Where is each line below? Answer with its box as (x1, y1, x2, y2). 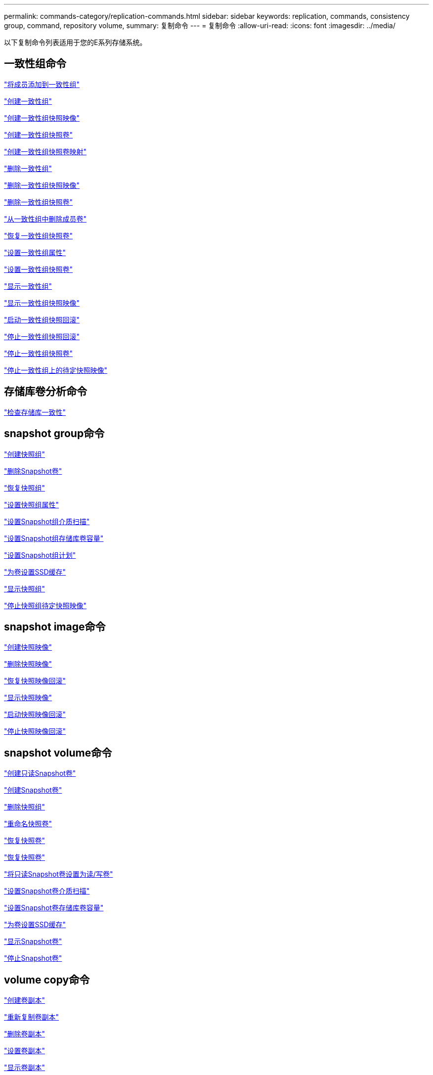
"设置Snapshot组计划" (4, 550, 76, 559)
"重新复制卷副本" (4, 1013, 59, 1022)
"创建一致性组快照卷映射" (4, 147, 87, 156)
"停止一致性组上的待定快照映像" (4, 365, 108, 374)
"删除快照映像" (4, 660, 52, 669)
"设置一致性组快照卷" (4, 265, 73, 273)
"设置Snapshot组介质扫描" (4, 517, 90, 526)
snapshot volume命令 (4, 746, 112, 759)
